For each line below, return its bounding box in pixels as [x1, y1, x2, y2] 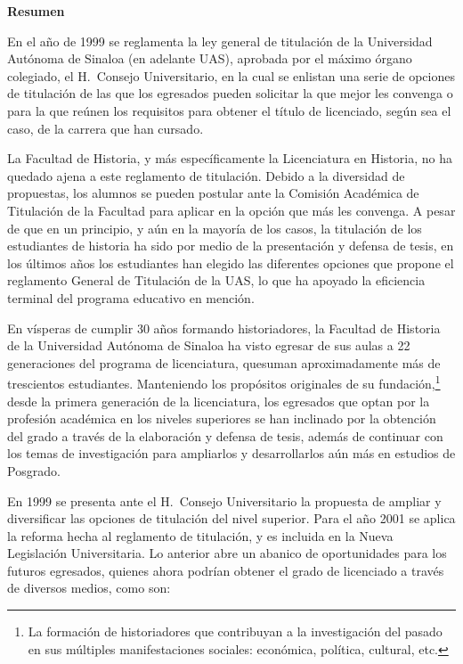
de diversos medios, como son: [7, 578, 171, 597]
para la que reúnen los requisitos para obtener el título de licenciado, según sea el [7, 101, 451, 119]
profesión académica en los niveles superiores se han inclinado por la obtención [7, 409, 436, 428]
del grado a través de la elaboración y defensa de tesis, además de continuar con [7, 426, 443, 445]
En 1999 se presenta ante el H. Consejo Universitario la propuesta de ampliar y [7, 491, 442, 510]
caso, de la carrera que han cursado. [7, 119, 204, 137]
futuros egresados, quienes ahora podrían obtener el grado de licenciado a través [7, 561, 444, 579]
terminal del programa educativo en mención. [7, 288, 255, 307]
